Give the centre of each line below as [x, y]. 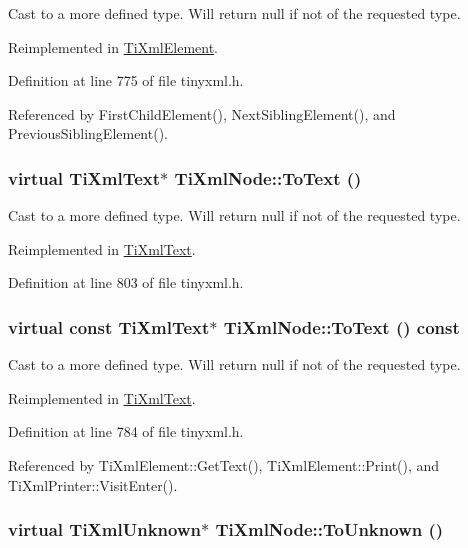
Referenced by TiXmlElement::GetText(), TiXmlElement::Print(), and [224, 464]
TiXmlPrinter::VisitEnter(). [93, 484]
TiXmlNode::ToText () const [341, 326]
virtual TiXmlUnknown [104, 529]
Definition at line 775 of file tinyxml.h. [126, 80]
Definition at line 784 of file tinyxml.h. [126, 431]
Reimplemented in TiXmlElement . [113, 46]
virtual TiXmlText [84, 177]
